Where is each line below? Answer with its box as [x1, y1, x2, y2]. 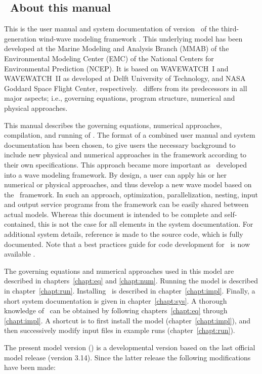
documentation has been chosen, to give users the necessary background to [4, 139, 236, 150]
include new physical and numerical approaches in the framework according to [4, 149, 247, 160]
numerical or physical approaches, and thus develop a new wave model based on [4, 179, 252, 190]
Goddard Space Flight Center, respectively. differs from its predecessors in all [4, 82, 247, 93]
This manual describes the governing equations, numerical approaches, [4, 119, 222, 130]
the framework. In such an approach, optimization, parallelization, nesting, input [4, 189, 258, 199]
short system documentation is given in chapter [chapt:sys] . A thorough [4, 295, 227, 306]
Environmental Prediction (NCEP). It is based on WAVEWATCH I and [4, 63, 229, 73]
